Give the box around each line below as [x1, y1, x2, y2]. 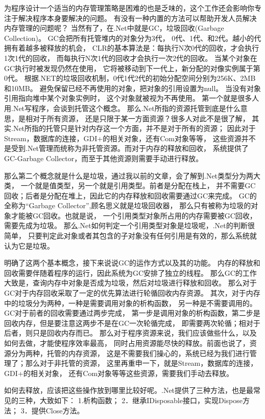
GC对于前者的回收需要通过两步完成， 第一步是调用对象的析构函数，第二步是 [4, 307, 260, 318]
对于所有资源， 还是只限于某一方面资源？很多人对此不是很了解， [32, 113, 250, 123]
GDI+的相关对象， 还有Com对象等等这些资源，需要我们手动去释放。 [4, 367, 234, 378]
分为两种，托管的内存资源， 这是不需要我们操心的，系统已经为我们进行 [11, 347, 250, 358]
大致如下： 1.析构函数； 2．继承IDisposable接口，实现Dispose [39, 394, 243, 405]
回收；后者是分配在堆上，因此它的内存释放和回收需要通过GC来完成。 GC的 [4, 190, 257, 201]
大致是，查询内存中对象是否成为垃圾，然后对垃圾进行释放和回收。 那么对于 [4, 277, 257, 288]
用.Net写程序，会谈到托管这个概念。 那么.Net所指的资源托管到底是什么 [4, 102, 240, 113]
